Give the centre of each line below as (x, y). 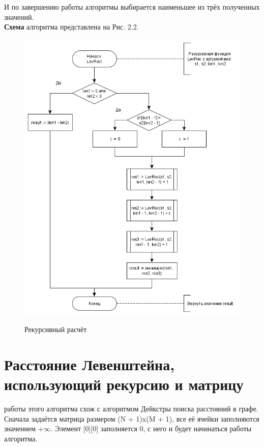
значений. (19, 17)
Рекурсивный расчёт (56, 329)
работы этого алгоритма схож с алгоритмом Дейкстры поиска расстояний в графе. (131, 409)
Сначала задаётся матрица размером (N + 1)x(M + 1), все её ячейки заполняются (132, 418)
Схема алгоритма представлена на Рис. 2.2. (71, 27)
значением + (24, 428)
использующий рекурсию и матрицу (124, 384)
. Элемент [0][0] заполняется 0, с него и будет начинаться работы (151, 428)
